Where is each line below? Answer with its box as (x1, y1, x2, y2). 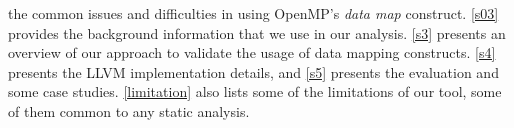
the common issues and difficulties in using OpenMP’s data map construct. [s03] (8, 3, 499, 23)
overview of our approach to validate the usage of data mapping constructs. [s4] (8, 42, 496, 63)
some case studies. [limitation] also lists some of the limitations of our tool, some (8, 81, 502, 102)
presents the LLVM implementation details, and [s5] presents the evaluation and (8, 61, 499, 82)
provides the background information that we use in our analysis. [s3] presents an (8, 22, 506, 43)
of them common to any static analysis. (8, 100, 250, 121)
